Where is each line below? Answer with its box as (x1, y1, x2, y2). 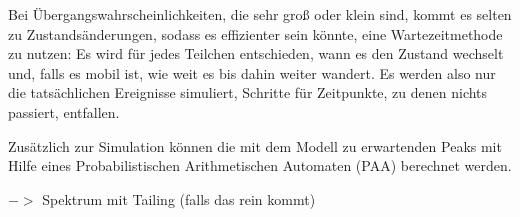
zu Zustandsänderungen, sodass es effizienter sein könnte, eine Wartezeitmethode (8, 23, 503, 44)
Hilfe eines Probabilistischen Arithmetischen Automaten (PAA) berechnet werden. (8, 155, 512, 176)
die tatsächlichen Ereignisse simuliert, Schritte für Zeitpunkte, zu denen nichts (8, 82, 488, 103)
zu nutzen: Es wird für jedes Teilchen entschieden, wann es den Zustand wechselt (8, 43, 504, 64)
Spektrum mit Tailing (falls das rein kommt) (42, 188, 316, 209)
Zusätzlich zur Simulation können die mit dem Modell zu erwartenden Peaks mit (8, 135, 502, 156)
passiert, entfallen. (8, 101, 120, 122)
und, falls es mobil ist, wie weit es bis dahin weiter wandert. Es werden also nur (8, 62, 496, 83)
